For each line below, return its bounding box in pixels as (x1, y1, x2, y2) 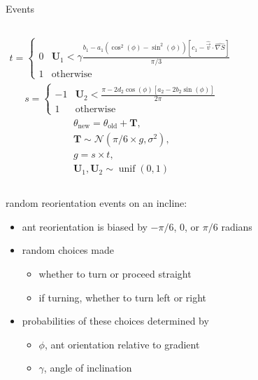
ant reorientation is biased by (22, 219, 148, 233)
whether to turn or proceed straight (38, 266, 192, 280)
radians (221, 219, 252, 233)
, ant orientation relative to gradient (44, 337, 200, 351)
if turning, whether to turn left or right (38, 290, 207, 304)
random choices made (22, 243, 114, 257)
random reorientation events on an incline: (6, 196, 187, 210)
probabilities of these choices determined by (22, 313, 209, 328)
